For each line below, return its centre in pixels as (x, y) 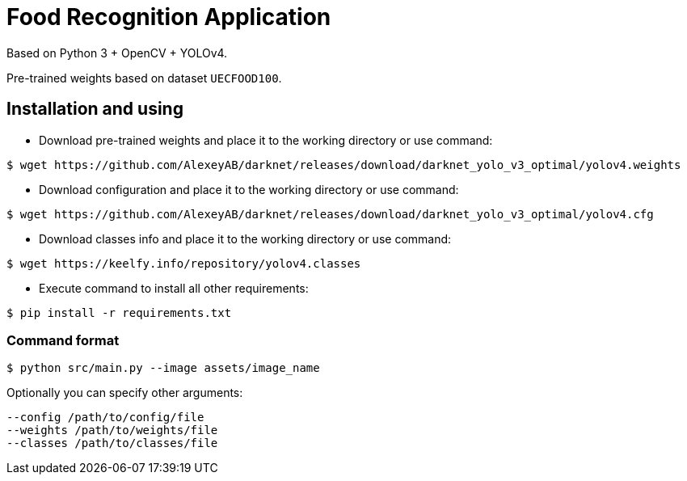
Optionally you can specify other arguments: (125, 393)
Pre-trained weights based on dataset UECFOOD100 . (144, 78)
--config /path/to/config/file (105, 418)
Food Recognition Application (169, 17)
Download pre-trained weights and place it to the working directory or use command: (266, 140)
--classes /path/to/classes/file (112, 443)
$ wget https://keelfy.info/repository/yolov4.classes (184, 263)
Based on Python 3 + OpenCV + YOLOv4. (117, 53)
